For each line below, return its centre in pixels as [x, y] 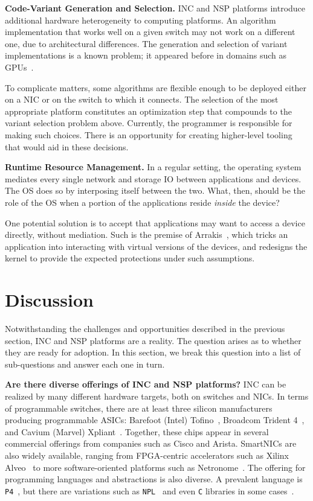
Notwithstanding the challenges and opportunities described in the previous [145, 328]
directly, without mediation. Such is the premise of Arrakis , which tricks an [147, 235]
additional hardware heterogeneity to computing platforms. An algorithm [140, 20]
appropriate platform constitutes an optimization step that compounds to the [148, 111]
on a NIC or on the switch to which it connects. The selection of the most [142, 99]
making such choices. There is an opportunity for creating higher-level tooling [149, 134]
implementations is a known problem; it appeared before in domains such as [146, 55]
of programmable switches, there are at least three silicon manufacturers [139, 408]
